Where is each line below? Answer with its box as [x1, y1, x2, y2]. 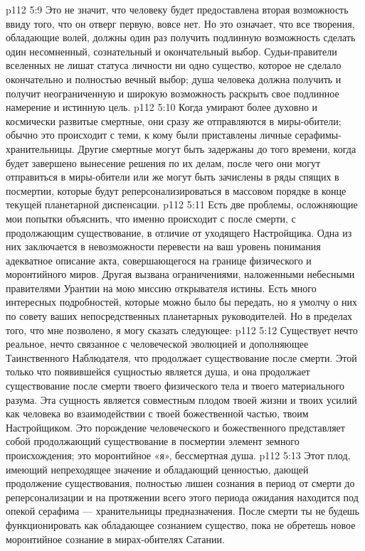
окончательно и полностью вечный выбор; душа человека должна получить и [6, 71, 342, 86]
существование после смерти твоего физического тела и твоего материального [6, 378, 345, 393]
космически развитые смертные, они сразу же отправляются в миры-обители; [6, 113, 342, 128]
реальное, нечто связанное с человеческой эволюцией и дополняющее [6, 336, 309, 351]
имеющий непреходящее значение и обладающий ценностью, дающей [6, 461, 309, 476]
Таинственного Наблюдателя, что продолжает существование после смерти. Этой [6, 350, 357, 365]
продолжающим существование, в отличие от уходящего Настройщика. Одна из [6, 225, 352, 240]
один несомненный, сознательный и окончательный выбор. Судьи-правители [6, 43, 337, 58]
